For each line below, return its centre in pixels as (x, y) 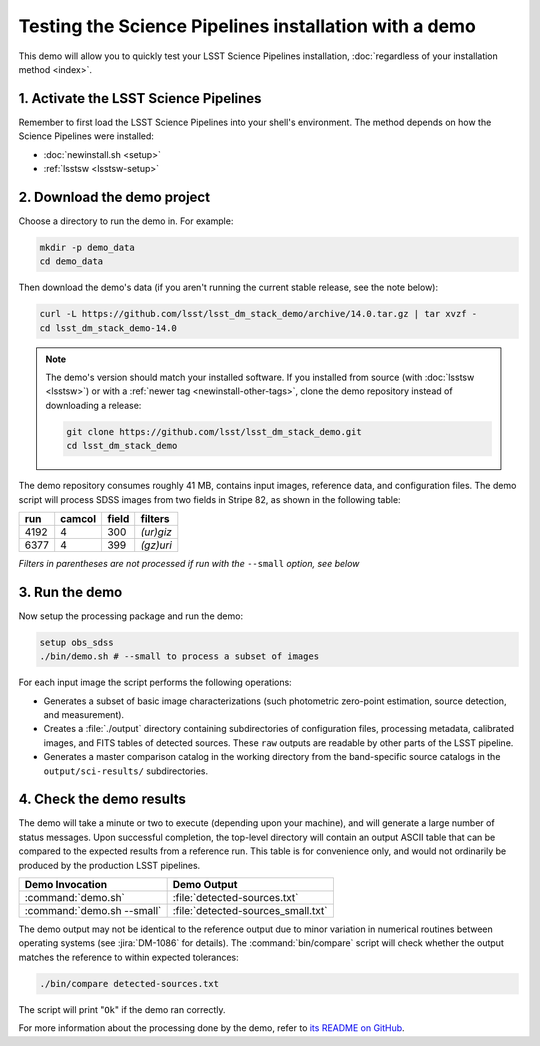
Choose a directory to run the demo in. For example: (126, 221)
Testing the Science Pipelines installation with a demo (247, 26)
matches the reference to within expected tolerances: (128, 957)
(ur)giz (156, 532)
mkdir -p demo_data (87, 247)
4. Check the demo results (102, 799)
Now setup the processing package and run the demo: (131, 616)
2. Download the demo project (114, 196)
